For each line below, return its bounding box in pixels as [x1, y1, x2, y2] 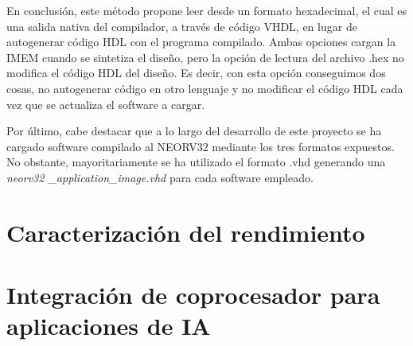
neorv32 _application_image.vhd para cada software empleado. [6, 169, 314, 185]
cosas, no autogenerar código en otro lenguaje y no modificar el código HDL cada [6, 80, 403, 96]
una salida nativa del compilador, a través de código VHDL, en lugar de [6, 17, 357, 34]
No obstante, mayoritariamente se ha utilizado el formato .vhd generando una [6, 154, 386, 170]
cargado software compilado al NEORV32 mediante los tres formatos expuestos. [6, 138, 395, 154]
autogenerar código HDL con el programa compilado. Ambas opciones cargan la [6, 33, 396, 50]
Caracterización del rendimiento [6, 216, 365, 248]
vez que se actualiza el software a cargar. [6, 95, 205, 112]
